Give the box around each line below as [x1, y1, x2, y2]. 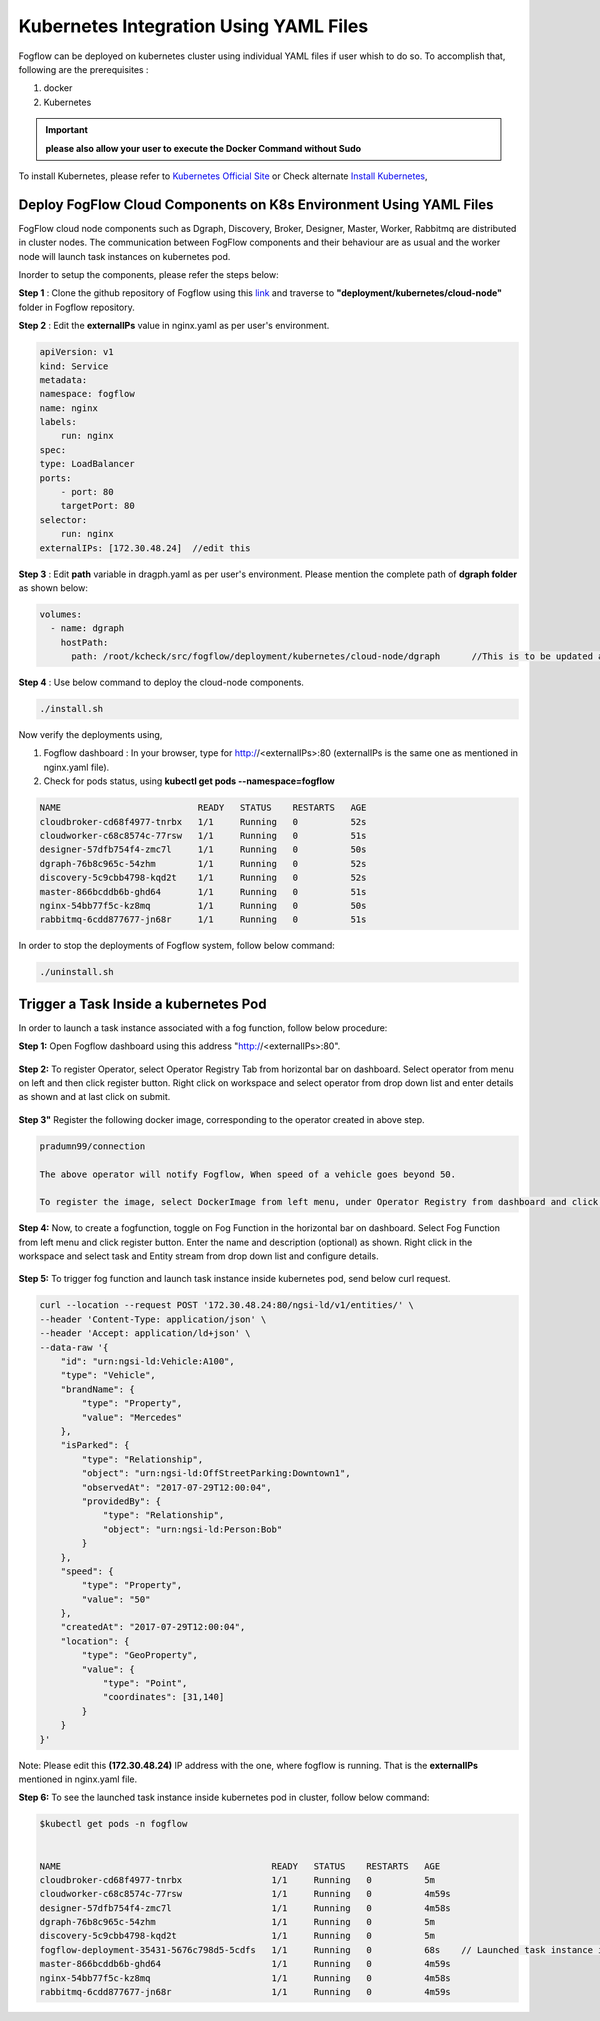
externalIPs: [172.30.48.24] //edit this [39, 542, 251, 554]
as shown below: [18, 581, 89, 594]
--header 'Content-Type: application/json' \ [39, 1313, 267, 1325]
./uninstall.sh [39, 966, 114, 978]
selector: [39, 514, 88, 525]
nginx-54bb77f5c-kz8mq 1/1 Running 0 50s [39, 900, 367, 911]
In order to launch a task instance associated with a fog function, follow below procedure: [18, 1021, 388, 1034]
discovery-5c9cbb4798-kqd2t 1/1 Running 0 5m [39, 1930, 435, 1942]
